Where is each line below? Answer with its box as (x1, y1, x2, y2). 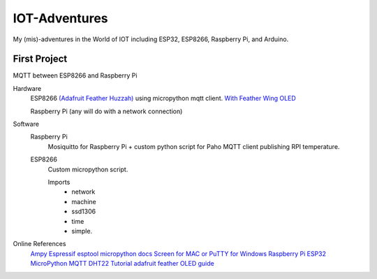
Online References (13, 240, 66, 248)
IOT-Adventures (13, 10, 108, 26)
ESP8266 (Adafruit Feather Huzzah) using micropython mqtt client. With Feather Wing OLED (30, 94, 296, 103)
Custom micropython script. (47, 165, 128, 173)
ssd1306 (71, 207, 96, 216)
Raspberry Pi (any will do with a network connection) (30, 107, 183, 115)
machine (71, 197, 97, 206)
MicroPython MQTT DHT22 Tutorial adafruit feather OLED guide (30, 259, 214, 268)
